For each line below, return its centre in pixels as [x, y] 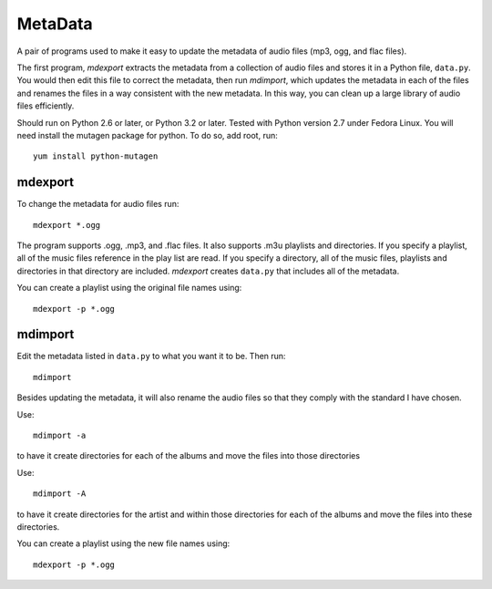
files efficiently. [46, 106]
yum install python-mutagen [96, 156]
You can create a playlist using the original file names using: [129, 288]
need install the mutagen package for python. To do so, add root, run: [147, 135]
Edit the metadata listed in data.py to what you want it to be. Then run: [151, 356]
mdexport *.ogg [67, 225]
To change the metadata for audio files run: [98, 204]
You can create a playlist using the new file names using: [123, 543]
